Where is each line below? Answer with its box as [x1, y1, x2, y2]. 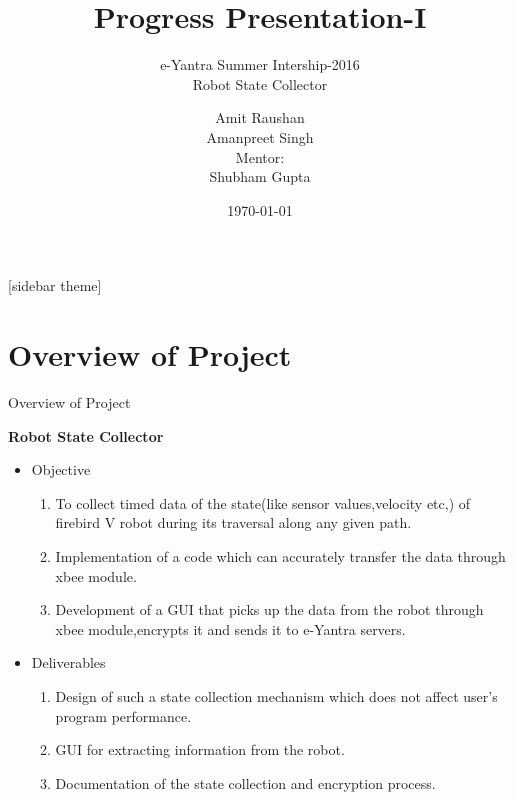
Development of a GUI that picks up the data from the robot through [55, 599, 484, 620]
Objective [31, 459, 91, 480]
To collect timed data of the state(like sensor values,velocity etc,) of [55, 492, 471, 513]
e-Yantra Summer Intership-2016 [160, 54, 360, 75]
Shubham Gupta [209, 166, 311, 187]
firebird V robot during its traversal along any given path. [55, 512, 412, 533]
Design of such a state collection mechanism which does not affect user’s [55, 685, 498, 706]
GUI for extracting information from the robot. [55, 739, 345, 760]
